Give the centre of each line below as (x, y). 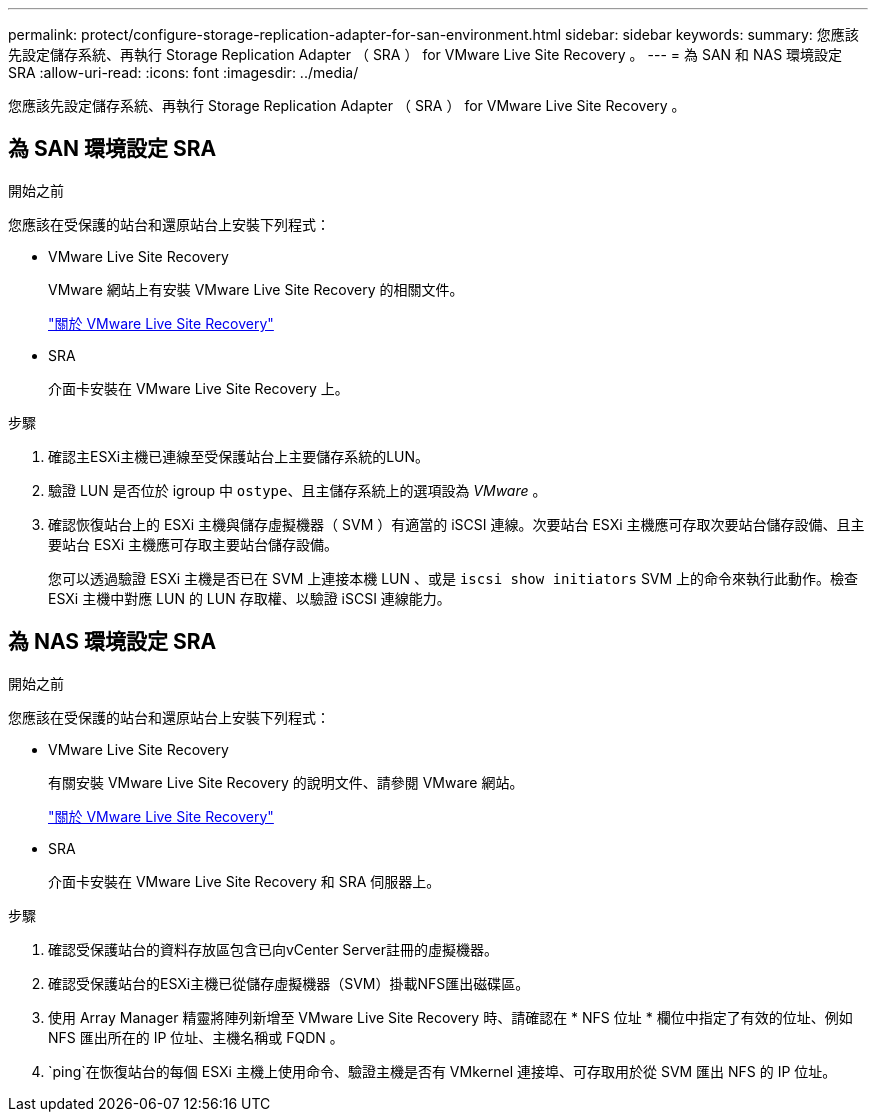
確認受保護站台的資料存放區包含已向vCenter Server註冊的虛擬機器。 (273, 949)
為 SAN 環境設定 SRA (112, 149)
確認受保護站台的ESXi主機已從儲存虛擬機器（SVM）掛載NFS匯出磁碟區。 (289, 983)
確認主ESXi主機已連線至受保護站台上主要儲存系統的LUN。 (239, 456)
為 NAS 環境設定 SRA (112, 642)
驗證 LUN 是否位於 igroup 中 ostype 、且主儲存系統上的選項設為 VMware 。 (297, 490)
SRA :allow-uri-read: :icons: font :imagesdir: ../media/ (183, 72)
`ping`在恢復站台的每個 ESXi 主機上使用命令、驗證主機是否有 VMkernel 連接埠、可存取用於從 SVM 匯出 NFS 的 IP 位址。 (442, 1071)
